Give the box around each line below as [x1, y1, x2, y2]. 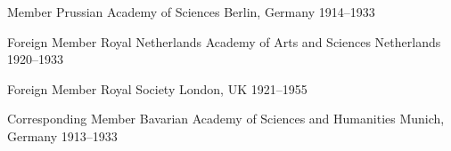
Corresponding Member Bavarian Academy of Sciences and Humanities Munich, [7, 109, 445, 128]
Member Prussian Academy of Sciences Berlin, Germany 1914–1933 [7, 3, 375, 20]
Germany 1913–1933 [7, 126, 118, 145]
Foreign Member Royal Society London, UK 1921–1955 [7, 79, 307, 98]
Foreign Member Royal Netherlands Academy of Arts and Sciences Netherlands [7, 32, 441, 51]
